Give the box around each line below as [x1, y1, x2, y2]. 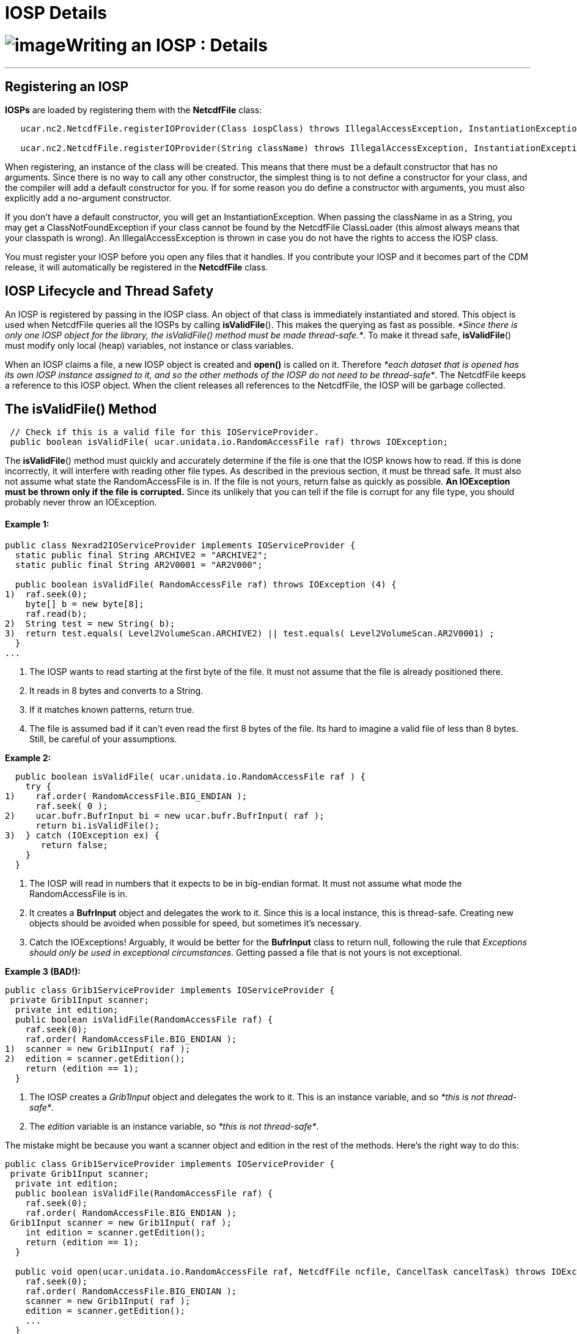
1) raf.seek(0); [5, 589, 87, 600]
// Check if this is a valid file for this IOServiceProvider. [10, 427, 320, 438]
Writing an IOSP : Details [65, 34, 268, 56]
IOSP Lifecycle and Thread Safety [5, 283, 214, 299]
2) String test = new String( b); [5, 619, 175, 629]
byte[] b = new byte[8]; [25, 599, 144, 609]
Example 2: [5, 753, 51, 764]
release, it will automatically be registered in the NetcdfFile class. [5, 262, 268, 273]
